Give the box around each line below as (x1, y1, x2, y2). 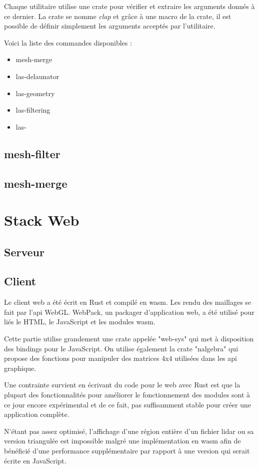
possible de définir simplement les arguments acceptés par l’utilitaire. (4, 21, 215, 31)
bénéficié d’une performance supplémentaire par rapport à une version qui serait (4, 445, 250, 455)
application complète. (4, 409, 69, 419)
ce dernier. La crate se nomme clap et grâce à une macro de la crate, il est (4, 11, 231, 21)
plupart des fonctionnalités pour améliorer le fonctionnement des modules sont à (4, 389, 250, 400)
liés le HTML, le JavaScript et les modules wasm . (4, 316, 155, 327)
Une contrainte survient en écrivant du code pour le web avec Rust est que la (4, 379, 240, 390)
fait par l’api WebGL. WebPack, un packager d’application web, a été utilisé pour (4, 306, 254, 317)
